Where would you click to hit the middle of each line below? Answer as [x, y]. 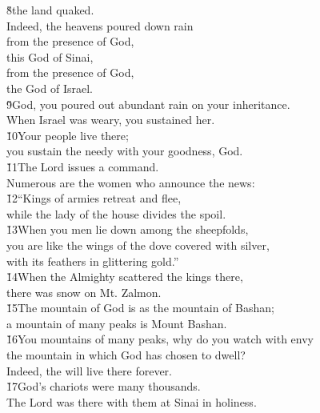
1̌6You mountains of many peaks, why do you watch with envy [160, 339]
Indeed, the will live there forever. [90, 370]
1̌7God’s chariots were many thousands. [104, 386]
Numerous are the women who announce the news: [131, 182]
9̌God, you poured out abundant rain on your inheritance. [148, 104]
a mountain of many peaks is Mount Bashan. [117, 323]
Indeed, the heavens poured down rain [100, 25]
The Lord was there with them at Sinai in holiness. [132, 401]
